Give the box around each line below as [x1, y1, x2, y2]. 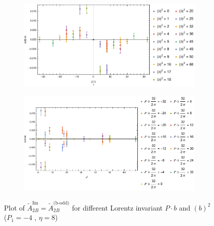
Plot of [4, 202, 25, 213]
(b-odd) [53, 201, 70, 206]
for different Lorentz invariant [72, 202, 163, 213]
